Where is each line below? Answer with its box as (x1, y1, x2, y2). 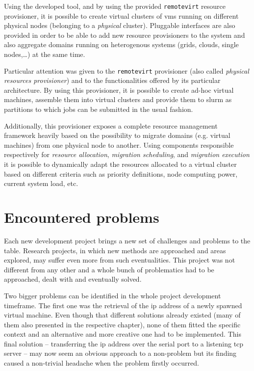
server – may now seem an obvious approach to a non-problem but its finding (4, 348, 237, 358)
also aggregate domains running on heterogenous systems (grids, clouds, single (4, 39, 239, 50)
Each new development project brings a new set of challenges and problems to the (4, 235, 251, 245)
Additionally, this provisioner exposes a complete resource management (4, 120, 218, 131)
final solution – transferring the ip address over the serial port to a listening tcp (4, 338, 244, 348)
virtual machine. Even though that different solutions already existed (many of (4, 310, 241, 320)
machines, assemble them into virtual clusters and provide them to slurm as (4, 94, 232, 105)
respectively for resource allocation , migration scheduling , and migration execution (4, 149, 250, 159)
